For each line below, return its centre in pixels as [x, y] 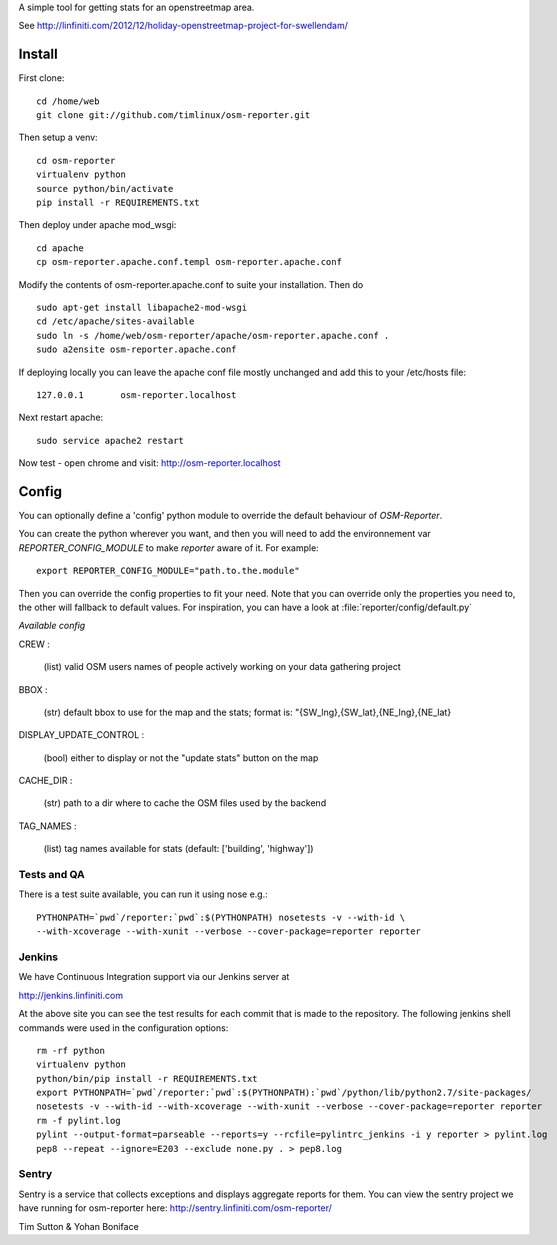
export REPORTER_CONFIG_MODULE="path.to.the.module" [168, 571]
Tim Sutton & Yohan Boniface [78, 1226]
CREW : [34, 644]
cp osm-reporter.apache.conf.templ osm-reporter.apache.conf [189, 262]
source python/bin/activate [105, 188]
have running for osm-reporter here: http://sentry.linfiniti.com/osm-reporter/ [175, 1208]
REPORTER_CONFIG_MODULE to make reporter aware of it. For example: [168, 547]
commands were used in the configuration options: [123, 1027]
